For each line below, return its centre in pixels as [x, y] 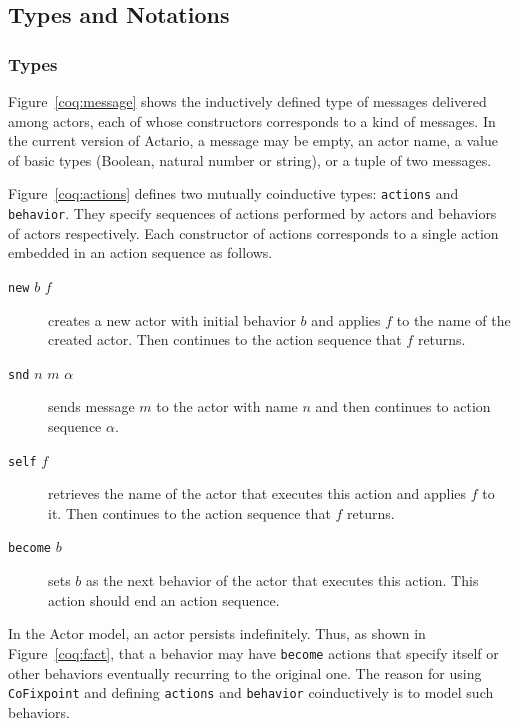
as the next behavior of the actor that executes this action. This [282, 580]
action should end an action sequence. [164, 599]
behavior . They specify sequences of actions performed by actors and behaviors [252, 213]
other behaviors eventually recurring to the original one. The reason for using [245, 672]
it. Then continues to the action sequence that [189, 512]
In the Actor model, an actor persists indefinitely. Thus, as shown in [217, 633]
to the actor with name [227, 406]
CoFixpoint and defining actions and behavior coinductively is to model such [251, 692]
